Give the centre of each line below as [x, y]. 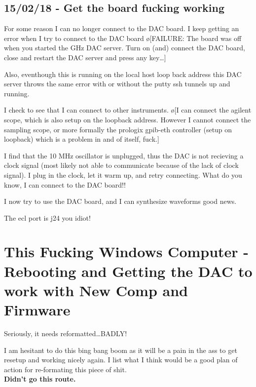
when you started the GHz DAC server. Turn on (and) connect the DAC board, [125, 48]
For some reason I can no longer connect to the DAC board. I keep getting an [122, 28]
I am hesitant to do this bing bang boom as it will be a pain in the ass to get [121, 350]
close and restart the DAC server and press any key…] [85, 57]
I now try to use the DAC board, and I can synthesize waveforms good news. [120, 201]
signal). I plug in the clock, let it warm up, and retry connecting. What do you [123, 174]
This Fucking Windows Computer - [127, 252]
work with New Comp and [96, 290]
